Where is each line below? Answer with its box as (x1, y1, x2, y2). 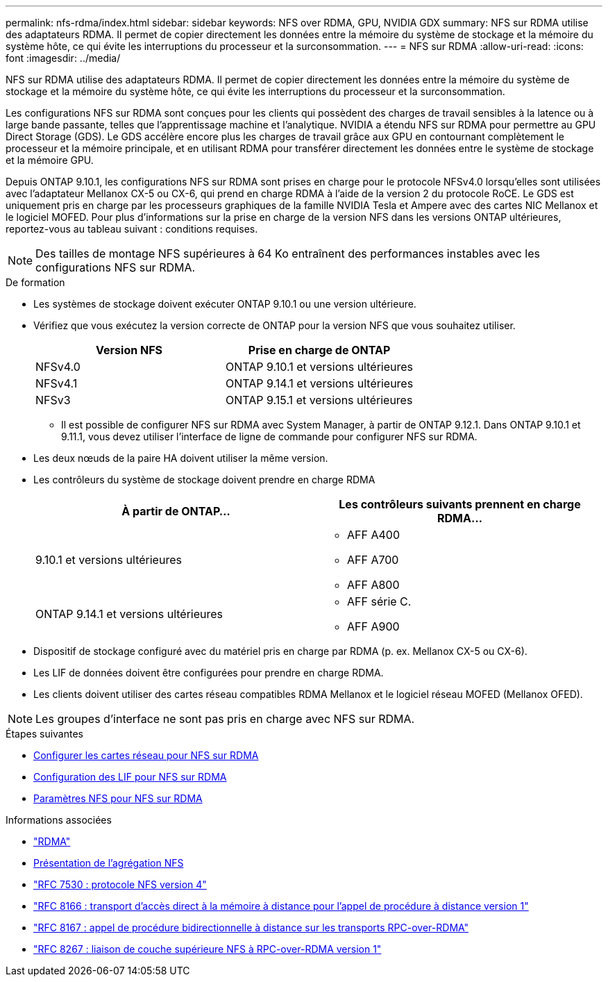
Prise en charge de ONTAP (248, 343, 391, 357)
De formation (6, 276, 65, 288)
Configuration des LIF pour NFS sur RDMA (33, 771, 227, 783)
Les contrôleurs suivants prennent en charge (339, 497, 581, 511)
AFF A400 (347, 528, 400, 542)
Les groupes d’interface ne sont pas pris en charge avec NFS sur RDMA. (35, 712, 415, 726)
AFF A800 (347, 578, 400, 592)
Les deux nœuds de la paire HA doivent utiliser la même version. (33, 452, 328, 464)
